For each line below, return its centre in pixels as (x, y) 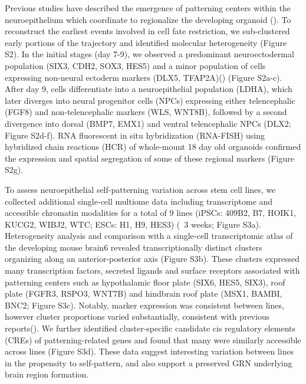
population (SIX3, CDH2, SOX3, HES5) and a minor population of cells (135, 65)
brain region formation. (47, 374)
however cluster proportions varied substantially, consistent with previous (137, 316)
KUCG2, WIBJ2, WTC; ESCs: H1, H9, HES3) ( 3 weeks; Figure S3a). (133, 224)
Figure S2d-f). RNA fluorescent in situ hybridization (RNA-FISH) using (135, 135)
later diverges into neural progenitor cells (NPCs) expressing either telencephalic (150, 100)
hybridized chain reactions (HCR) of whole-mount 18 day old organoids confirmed (153, 147)
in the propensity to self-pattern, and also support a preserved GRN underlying (149, 362)
